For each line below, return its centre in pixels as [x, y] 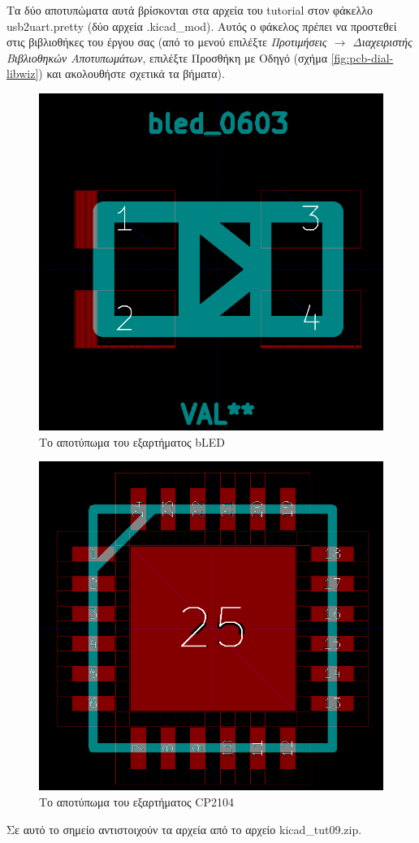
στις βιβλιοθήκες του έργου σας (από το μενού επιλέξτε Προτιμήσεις [167, 42]
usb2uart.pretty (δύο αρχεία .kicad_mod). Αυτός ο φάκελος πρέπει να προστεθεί [202, 26]
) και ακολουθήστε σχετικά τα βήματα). [132, 73]
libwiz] [23, 73]
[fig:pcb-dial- [362, 57]
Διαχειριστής [382, 42]
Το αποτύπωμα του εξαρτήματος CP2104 [136, 801]
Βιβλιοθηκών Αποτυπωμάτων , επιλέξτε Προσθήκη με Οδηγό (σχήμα [167, 57]
